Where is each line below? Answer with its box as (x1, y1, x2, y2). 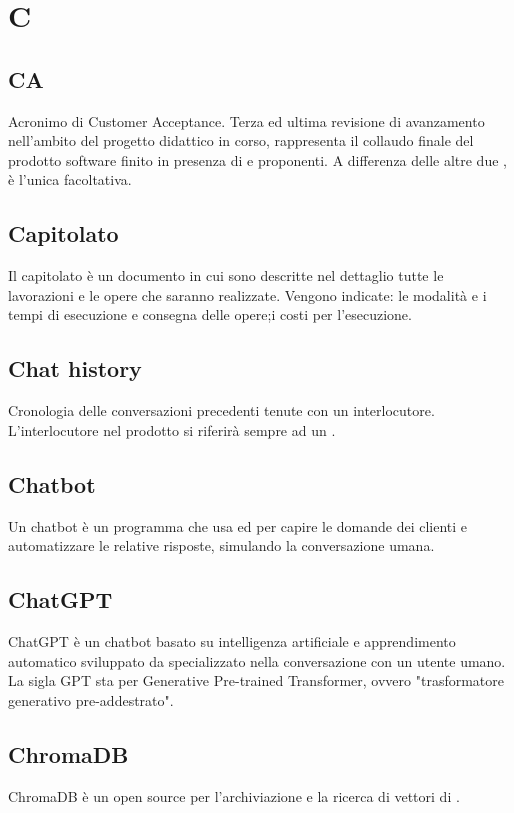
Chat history (8, 353, 142, 384)
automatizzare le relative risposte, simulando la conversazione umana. (8, 535, 435, 556)
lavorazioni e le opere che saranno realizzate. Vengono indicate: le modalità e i (8, 284, 487, 305)
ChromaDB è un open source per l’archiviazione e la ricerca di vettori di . (8, 785, 460, 806)
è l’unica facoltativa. (8, 169, 132, 190)
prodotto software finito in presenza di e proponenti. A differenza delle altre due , (8, 149, 507, 170)
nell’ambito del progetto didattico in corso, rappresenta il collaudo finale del (8, 130, 474, 151)
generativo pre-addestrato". (8, 689, 174, 710)
